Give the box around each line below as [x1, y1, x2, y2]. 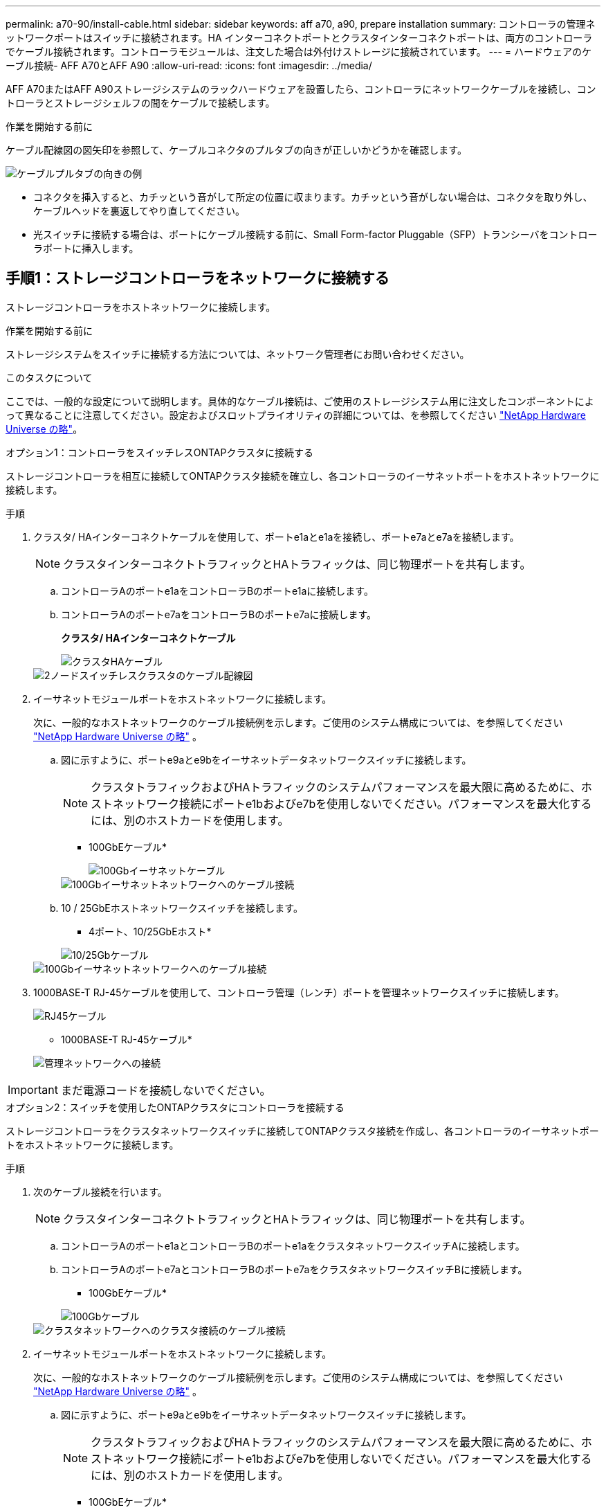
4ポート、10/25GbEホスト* [89, 925, 212, 937]
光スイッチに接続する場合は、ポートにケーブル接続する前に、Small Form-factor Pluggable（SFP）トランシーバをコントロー [33, 228, 598, 240]
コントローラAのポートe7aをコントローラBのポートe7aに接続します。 [61, 608, 377, 620]
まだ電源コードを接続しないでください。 [60, 1083, 271, 1097]
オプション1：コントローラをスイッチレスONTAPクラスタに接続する [6, 446, 314, 458]
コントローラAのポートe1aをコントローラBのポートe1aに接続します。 [61, 584, 374, 597]
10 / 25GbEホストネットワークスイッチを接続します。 [61, 901, 303, 914]
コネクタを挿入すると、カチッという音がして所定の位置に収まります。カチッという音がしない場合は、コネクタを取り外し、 [33, 191, 593, 203]
